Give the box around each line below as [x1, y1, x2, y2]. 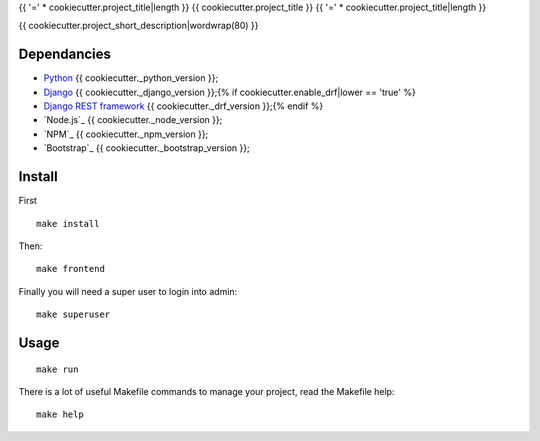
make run [36, 363, 79, 375]
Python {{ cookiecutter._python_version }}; [43, 72, 219, 84]
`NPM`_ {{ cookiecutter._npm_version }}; [43, 128, 209, 140]
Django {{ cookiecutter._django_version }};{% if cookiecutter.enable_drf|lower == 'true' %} [43, 86, 417, 98]
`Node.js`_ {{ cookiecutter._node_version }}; [43, 114, 223, 126]
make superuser [36, 309, 111, 320]
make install [36, 218, 100, 229]
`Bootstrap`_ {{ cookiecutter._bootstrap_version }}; [43, 142, 250, 154]
